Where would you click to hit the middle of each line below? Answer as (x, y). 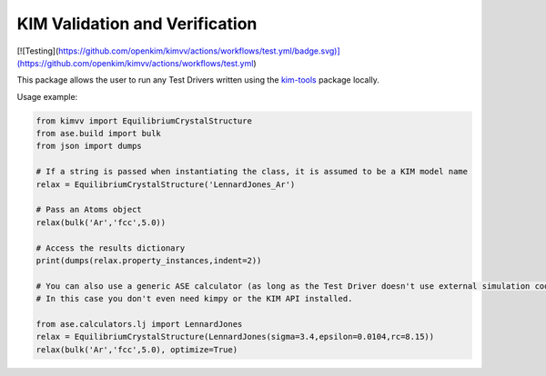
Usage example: (47, 96)
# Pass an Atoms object (89, 210)
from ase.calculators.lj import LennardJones (139, 324)
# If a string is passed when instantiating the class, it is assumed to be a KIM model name (252, 172)
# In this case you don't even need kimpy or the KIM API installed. (194, 299)
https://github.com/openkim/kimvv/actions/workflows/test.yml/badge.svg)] (199, 51)
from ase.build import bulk (98, 134)
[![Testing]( (38, 51)
